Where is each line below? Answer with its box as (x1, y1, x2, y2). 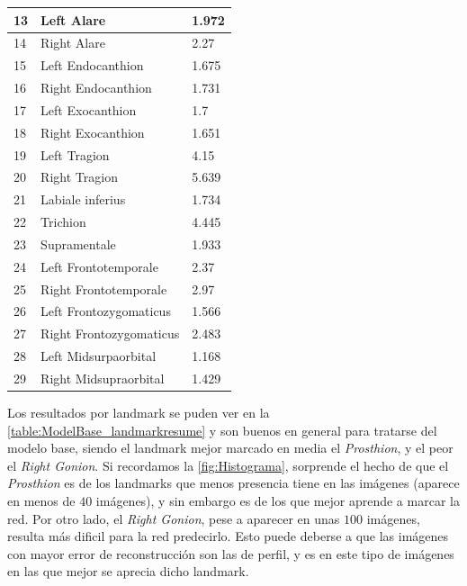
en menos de (7, 491, 76, 510)
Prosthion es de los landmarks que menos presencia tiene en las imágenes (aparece (7, 473, 460, 492)
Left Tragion (40, 145, 110, 164)
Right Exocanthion (40, 122, 145, 141)
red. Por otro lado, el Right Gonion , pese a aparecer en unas (7, 509, 340, 527)
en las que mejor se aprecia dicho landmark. (7, 562, 249, 581)
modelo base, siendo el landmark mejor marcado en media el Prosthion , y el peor (7, 438, 454, 457)
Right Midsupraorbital (40, 369, 165, 387)
